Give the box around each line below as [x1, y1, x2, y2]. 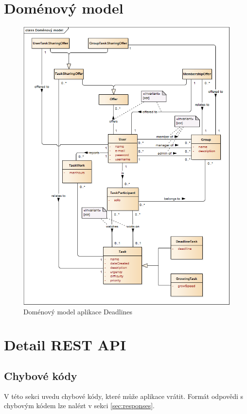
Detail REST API [4, 335, 126, 355]
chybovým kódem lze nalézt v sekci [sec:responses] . [4, 400, 155, 411]
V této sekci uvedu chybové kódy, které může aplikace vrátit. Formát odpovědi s [4, 391, 243, 401]
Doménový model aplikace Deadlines [23, 306, 133, 316]
